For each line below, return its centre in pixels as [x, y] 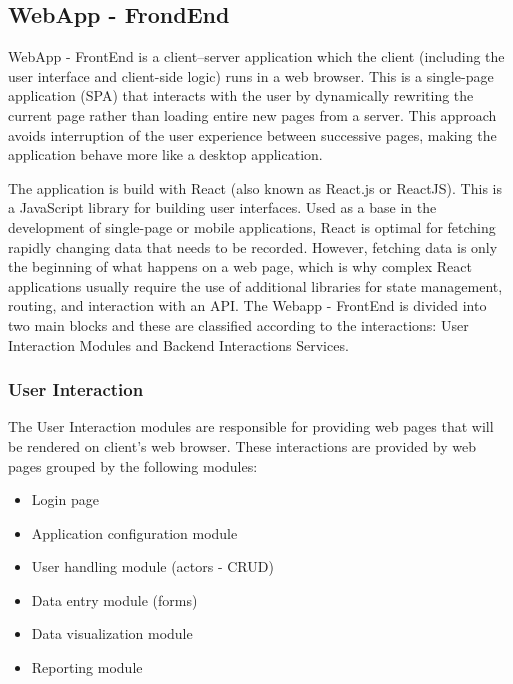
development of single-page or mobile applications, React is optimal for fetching [252, 226]
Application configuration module [134, 532]
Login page [65, 499]
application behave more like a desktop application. [165, 154]
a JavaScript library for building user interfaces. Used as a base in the [222, 207]
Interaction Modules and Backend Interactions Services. [178, 344]
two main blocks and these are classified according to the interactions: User [238, 324]
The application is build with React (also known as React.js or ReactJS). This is [255, 187]
